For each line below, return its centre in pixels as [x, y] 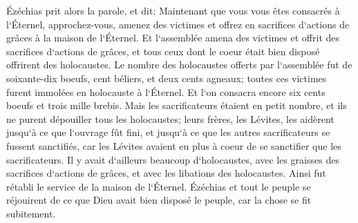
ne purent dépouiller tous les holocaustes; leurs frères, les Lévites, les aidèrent [170, 118]
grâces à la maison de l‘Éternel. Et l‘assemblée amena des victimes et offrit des [173, 38]
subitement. [31, 213]
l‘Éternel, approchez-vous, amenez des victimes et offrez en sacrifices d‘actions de [178, 24]
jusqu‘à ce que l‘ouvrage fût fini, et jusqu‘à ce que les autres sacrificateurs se [168, 132]
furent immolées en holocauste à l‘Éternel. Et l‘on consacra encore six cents [166, 91]
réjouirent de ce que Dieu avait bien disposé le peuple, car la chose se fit [159, 200]
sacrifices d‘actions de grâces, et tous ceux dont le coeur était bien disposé [163, 51]
